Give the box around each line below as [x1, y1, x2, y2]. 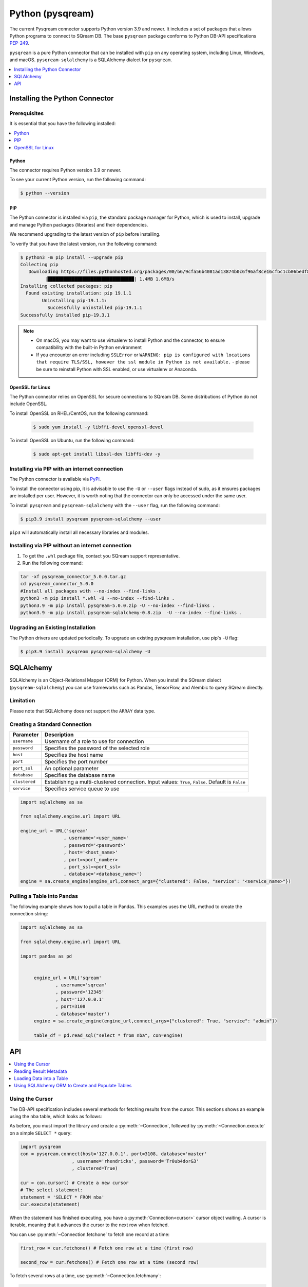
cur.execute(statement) [20, 1201, 81, 1207]
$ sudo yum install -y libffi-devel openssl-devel [33, 424, 164, 430]
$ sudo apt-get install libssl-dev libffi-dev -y [33, 451, 161, 457]
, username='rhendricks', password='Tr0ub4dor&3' [71, 1158, 199, 1164]
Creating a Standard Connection [9, 721, 92, 728]
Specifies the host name [44, 751, 104, 758]
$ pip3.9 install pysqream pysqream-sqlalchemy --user [20, 516, 161, 522]
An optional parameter [44, 764, 99, 772]
